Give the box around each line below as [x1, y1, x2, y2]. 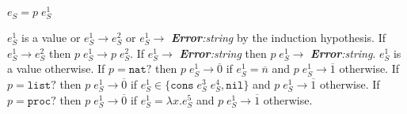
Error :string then [179, 44, 267, 61]
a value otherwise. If [7, 60, 105, 77]
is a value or [21, 29, 81, 46]
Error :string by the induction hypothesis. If [170, 29, 386, 46]
